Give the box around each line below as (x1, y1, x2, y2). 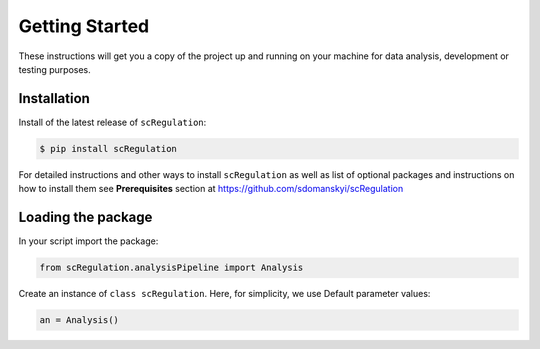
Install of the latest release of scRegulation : (18, 116, 207, 128)
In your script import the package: (18, 235, 159, 247)
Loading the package (18, 209, 153, 226)
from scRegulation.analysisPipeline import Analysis (39, 262, 304, 274)
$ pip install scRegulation (39, 143, 177, 154)
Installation (18, 90, 90, 107)
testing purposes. (18, 63, 92, 75)
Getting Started (18, 15, 150, 37)
